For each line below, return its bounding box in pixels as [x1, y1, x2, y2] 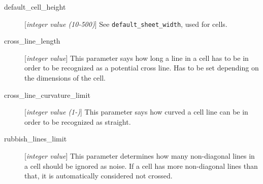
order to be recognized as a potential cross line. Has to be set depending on [24, 62, 259, 73]
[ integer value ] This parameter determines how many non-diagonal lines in [24, 151, 255, 161]
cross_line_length [4, 35, 60, 46]
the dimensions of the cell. [24, 72, 106, 83]
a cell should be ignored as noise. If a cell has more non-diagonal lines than [24, 160, 258, 171]
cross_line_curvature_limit [4, 89, 90, 100]
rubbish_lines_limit [4, 133, 67, 144]
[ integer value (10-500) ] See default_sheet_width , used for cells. [24, 18, 227, 29]
